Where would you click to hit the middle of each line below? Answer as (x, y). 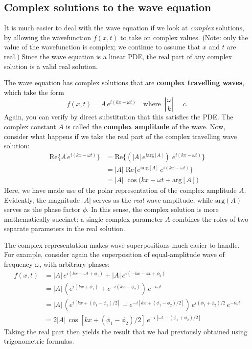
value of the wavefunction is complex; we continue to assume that (102, 47)
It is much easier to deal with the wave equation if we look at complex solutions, (124, 28)
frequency (18, 264)
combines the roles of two (210, 219)
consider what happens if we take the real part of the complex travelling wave (121, 136)
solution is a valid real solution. (51, 66)
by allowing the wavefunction (48, 37)
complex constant (30, 126)
